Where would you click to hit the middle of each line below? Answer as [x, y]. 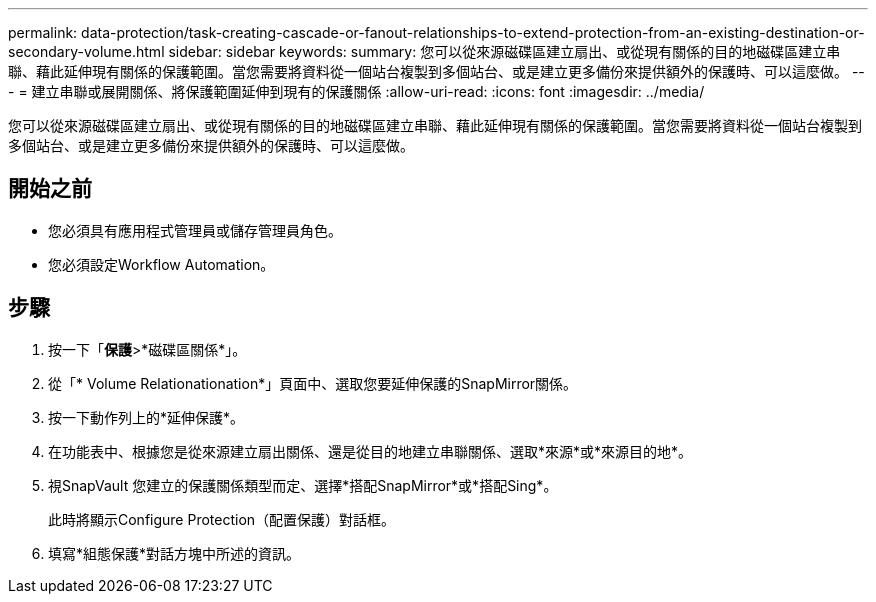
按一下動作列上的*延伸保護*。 [146, 417]
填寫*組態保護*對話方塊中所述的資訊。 [174, 553]
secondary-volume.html [86, 51]
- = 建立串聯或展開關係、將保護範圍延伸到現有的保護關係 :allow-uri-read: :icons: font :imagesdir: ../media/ [356, 91]
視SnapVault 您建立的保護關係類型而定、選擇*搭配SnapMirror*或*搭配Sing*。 [303, 485]
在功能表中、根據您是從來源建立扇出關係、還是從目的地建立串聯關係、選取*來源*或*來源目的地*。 [370, 451]
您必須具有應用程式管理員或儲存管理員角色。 [195, 230]
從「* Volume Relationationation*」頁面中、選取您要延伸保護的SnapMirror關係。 [313, 383]
